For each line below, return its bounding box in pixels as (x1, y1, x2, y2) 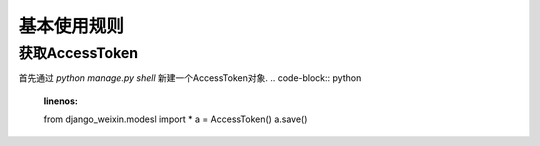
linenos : (43, 95, 79, 107)
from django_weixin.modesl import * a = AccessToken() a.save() (43, 113, 308, 125)
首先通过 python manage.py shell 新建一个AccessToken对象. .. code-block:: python (18, 72, 362, 84)
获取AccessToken (18, 44, 139, 62)
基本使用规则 (18, 15, 125, 37)
